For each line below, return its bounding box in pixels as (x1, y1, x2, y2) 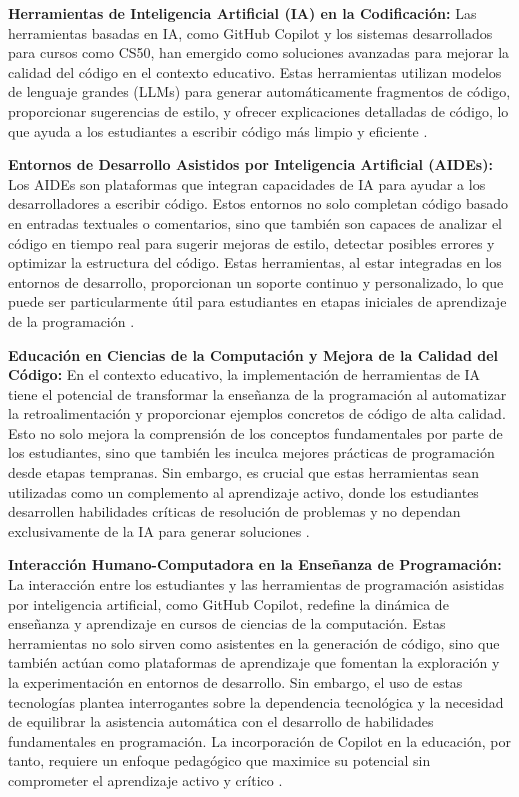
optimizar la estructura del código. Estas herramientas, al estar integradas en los (8, 252, 502, 273)
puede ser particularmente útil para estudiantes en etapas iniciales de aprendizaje (8, 291, 507, 312)
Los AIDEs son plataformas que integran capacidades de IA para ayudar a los (8, 173, 486, 194)
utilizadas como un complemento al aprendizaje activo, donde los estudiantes (8, 481, 479, 502)
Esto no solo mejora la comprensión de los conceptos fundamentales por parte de (8, 422, 503, 443)
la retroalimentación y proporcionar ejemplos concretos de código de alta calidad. (8, 403, 506, 424)
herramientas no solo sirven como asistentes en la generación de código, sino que (8, 632, 500, 653)
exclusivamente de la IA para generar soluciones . (8, 520, 310, 541)
